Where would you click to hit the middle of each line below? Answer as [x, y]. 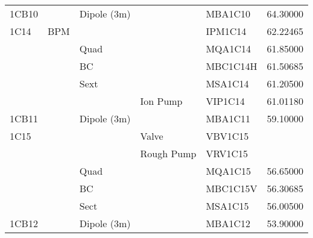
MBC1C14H [232, 66]
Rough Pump [168, 153]
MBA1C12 [228, 223]
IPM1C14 [226, 31]
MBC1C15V [232, 188]
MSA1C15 [227, 206]
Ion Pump [161, 101]
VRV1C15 [227, 153]
